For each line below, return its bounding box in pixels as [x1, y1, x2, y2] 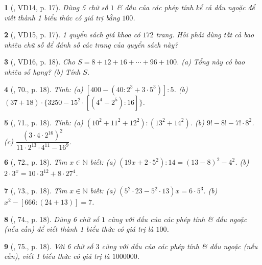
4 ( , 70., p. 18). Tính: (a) [4, 83, 83, 94]
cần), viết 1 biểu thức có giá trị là [4, 251, 110, 261]
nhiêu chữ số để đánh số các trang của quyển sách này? [4, 39, 178, 50]
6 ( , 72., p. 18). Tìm [4, 157, 67, 167]
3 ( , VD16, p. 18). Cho [4, 56, 76, 67]
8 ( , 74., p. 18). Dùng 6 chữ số [4, 213, 100, 224]
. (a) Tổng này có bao [176, 56, 245, 67]
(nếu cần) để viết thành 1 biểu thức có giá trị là [4, 224, 154, 234]
